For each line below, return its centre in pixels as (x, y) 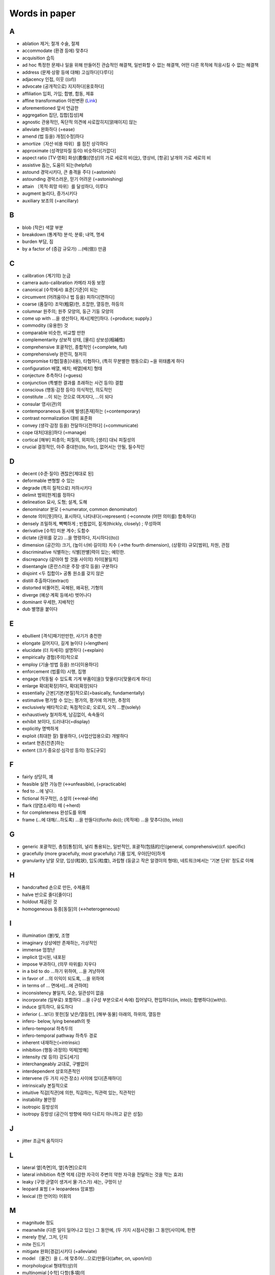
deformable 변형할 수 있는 (48, 481)
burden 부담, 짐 (38, 242)
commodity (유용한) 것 (45, 325)
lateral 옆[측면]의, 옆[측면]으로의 (54, 1167)
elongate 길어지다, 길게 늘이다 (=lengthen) (65, 643)
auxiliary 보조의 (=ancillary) (50, 200)
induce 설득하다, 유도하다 (48, 1007)
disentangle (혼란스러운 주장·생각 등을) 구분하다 (70, 566)
